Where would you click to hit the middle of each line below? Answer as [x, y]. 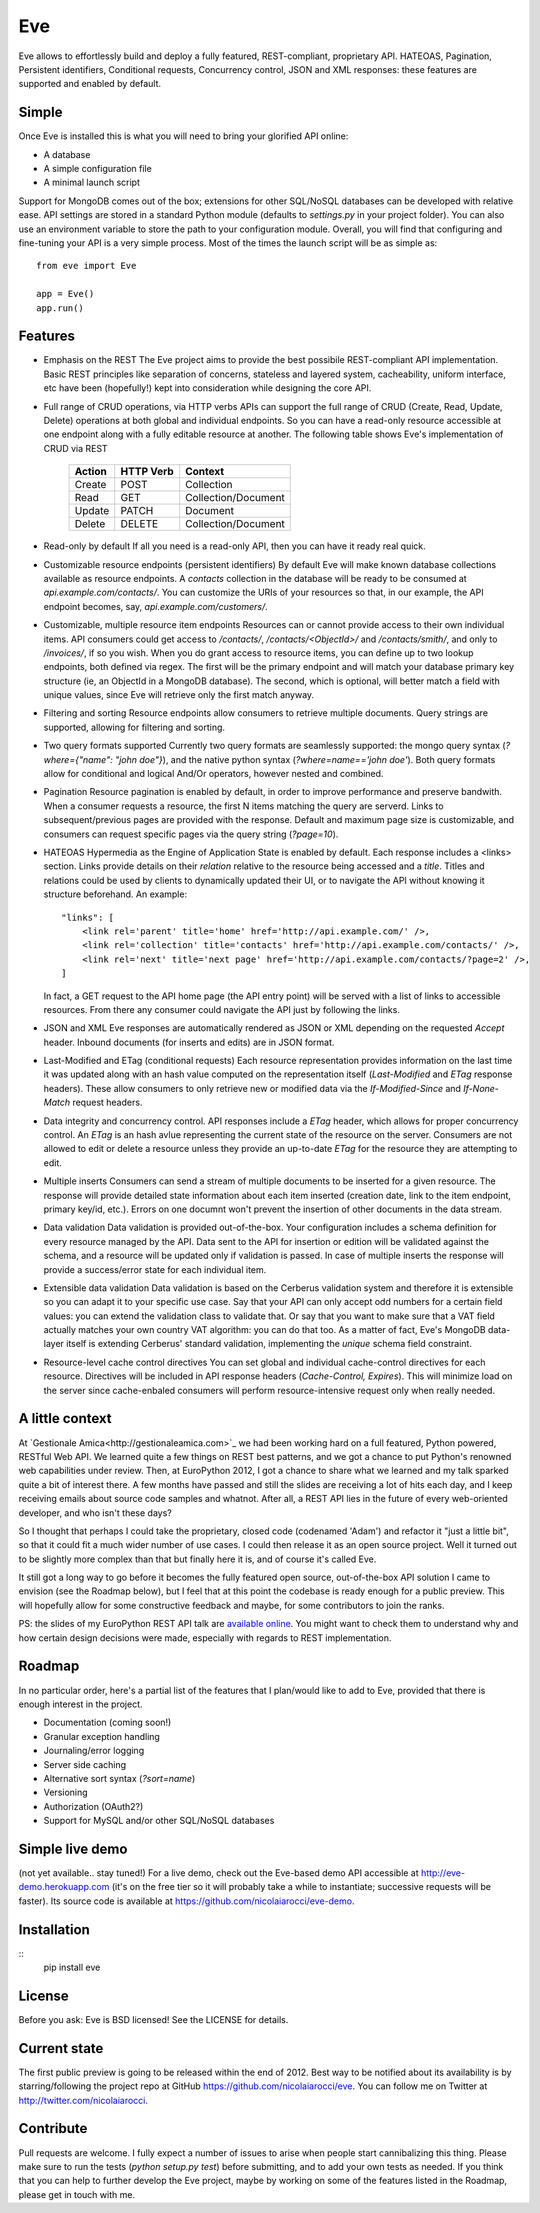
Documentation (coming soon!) [107, 1722]
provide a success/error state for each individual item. [155, 1269]
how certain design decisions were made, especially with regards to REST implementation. [205, 1637]
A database [67, 154]
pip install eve [72, 1967]
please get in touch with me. [76, 2194]
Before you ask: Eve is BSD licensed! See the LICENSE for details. [153, 2019]
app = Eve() [65, 294]
